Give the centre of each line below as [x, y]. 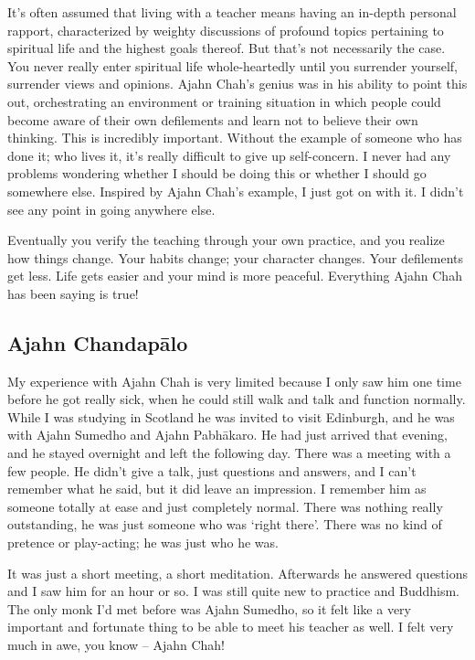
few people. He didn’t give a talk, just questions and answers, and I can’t [212, 470]
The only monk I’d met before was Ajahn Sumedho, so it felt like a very [209, 608]
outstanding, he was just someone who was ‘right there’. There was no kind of [225, 524]
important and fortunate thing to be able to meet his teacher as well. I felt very [231, 627]
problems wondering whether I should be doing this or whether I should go [217, 173]
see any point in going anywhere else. [111, 209]
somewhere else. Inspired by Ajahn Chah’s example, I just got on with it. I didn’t [236, 191]
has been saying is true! [73, 293]
